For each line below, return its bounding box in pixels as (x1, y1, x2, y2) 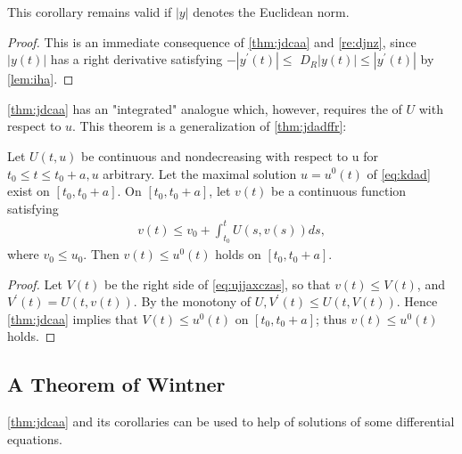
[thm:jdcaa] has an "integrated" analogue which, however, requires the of (7, 99, 402, 118)
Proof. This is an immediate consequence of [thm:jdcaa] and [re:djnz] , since (7, 32, 417, 51)
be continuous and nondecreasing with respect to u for (81, 146, 378, 165)
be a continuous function (271, 182, 407, 200)
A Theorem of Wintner (7, 370, 226, 398)
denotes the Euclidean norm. (193, 3, 350, 20)
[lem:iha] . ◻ (7, 69, 74, 88)
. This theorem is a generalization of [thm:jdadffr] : (72, 117, 347, 135)
